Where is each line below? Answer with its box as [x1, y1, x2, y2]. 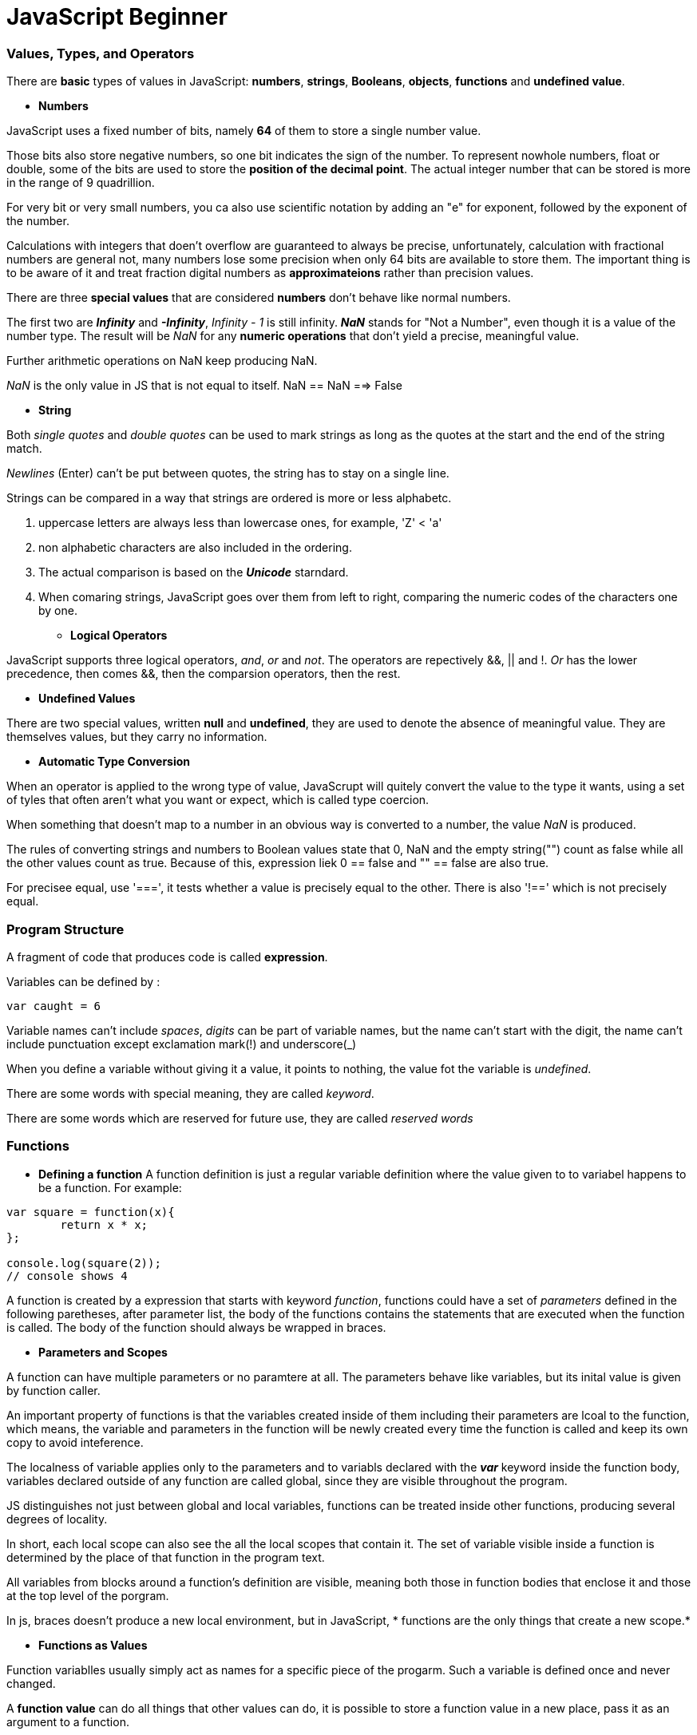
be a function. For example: [38, 1180, 182, 1194]
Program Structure [6, 921, 125, 937]
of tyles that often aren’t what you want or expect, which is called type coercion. [6, 793, 430, 807]
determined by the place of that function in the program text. [6, 1550, 325, 1564]
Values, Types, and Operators [6, 45, 195, 61]
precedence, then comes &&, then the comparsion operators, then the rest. [6, 667, 401, 681]
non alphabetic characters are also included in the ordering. [38, 541, 352, 555]
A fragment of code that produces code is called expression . [6, 949, 328, 964]
